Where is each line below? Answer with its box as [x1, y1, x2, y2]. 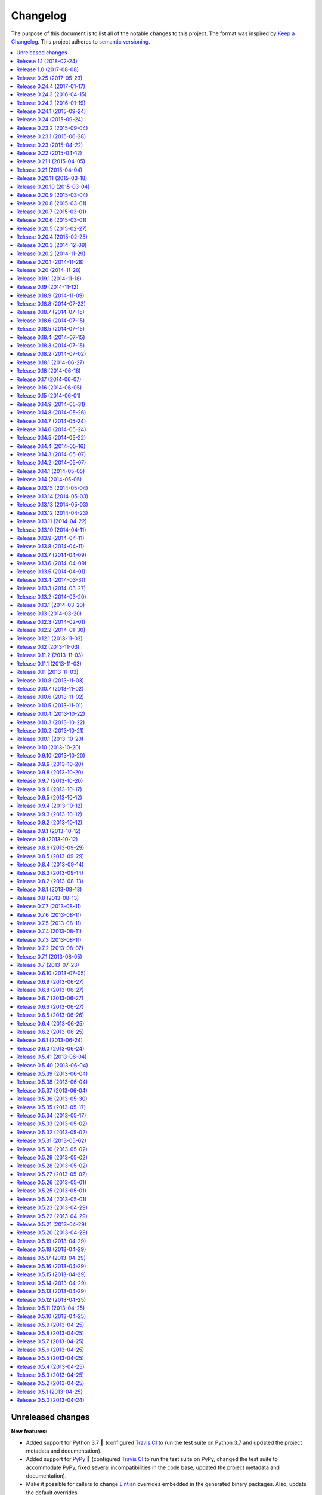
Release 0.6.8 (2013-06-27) [16, 987, 84, 994]
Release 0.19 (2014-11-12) [16, 283, 79, 291]
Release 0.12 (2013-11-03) [16, 643, 80, 651]
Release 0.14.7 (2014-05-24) [16, 417, 86, 425]
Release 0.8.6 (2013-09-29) [16, 844, 85, 852]
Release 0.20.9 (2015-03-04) [16, 191, 88, 199]
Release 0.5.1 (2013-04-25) [16, 1388, 83, 1395]
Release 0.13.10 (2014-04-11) [16, 526, 86, 533]
